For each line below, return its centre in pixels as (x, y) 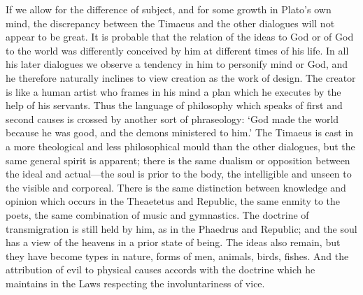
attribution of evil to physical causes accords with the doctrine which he (161, 269)
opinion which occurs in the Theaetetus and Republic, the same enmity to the (173, 201)
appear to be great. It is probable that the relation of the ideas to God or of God (180, 37)
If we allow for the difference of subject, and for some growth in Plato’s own (169, 9)
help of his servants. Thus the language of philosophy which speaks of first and (174, 105)
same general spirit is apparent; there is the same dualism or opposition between (178, 160)
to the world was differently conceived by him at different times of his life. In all (177, 50)
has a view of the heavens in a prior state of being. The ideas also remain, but (173, 242)
